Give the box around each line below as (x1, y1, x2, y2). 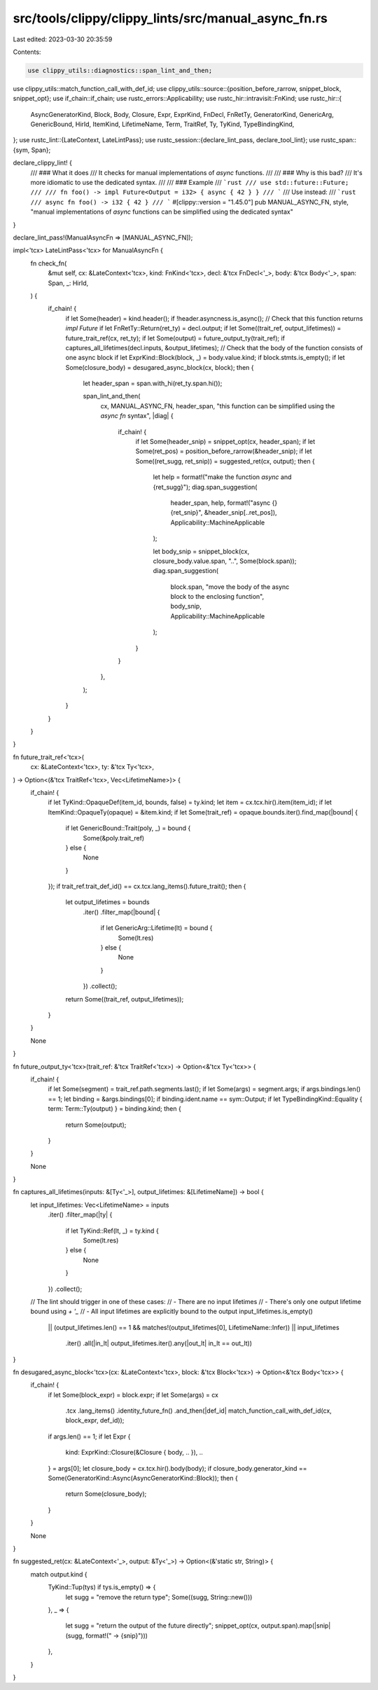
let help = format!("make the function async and (153, 473, 292, 481)
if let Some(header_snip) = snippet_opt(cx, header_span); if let (135, 438, 316, 446)
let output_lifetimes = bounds (65, 898, 150, 906)
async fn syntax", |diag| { (100, 412, 174, 420)
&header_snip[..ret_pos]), (204, 508, 277, 517)
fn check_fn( (30, 259, 67, 268)
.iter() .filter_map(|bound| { (83, 908, 160, 916)
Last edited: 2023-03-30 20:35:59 (13, 35, 113, 43)
